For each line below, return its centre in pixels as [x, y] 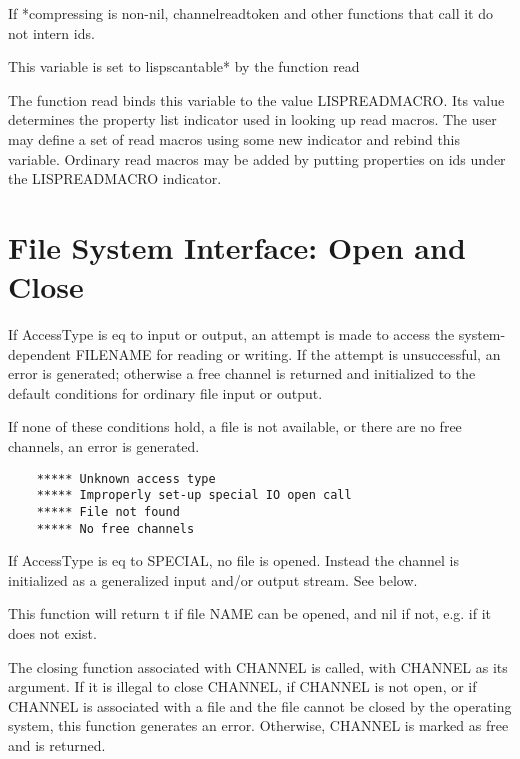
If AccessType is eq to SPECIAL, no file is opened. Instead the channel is [233, 560]
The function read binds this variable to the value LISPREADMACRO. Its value [256, 99]
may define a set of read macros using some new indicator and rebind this [234, 138]
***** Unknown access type [126, 478]
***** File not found [108, 511]
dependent [40, 353]
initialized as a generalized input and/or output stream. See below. [213, 579]
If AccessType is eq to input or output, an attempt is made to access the [231, 334]
